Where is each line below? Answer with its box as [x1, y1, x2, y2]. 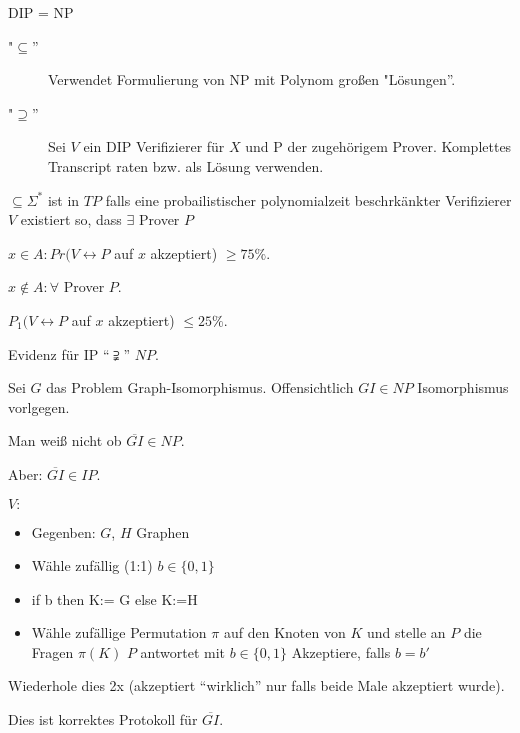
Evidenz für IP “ [8, 343, 110, 364]
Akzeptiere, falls [291, 641, 391, 662]
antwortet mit [140, 641, 226, 662]
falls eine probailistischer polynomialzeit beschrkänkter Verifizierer [105, 189, 512, 210]
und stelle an [366, 622, 446, 643]
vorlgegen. [8, 396, 70, 417]
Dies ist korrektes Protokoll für [8, 709, 198, 730]
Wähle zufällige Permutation [31, 622, 207, 643]
